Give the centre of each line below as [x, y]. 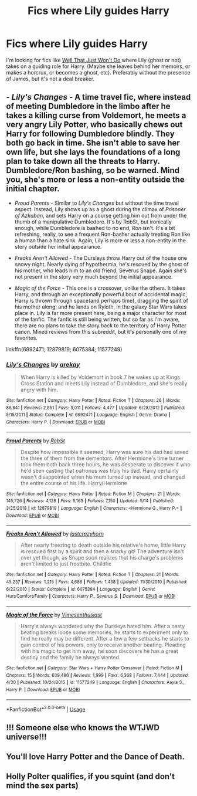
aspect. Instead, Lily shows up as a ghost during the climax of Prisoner [100, 209]
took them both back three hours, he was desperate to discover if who [105, 464]
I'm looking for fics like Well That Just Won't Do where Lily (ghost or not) [94, 60]
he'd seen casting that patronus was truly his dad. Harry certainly [99, 470]
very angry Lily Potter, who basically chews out [94, 125]
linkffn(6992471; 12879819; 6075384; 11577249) [64, 349]
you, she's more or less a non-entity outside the [95, 180]
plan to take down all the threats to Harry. [83, 162]
